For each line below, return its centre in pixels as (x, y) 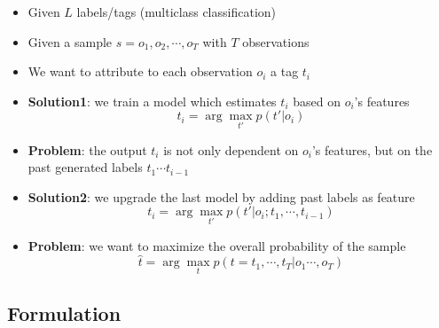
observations (276, 41)
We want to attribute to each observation (140, 71)
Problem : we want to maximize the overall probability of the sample (217, 245)
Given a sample (70, 41)
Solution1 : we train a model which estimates (152, 101)
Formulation (64, 312)
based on (317, 101)
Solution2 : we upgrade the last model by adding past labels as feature (221, 196)
